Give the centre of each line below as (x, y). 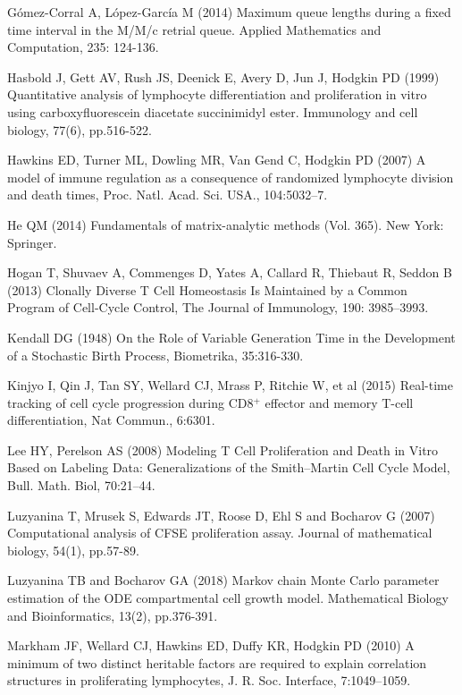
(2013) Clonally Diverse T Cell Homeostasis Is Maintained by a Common (207, 289)
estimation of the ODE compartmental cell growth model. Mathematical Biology (228, 598)
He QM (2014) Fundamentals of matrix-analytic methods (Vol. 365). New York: (226, 224)
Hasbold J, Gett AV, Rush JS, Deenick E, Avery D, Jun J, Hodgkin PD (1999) (223, 76)
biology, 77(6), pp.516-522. (80, 129)
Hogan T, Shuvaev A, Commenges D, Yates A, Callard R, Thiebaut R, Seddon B (230, 272)
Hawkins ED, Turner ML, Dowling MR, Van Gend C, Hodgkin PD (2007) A (217, 160)
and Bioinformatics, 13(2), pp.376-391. (113, 615)
